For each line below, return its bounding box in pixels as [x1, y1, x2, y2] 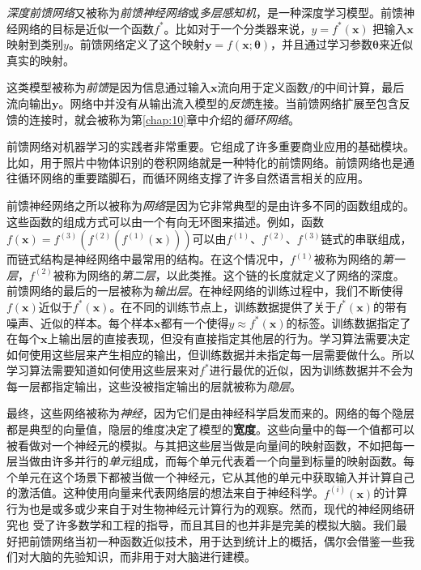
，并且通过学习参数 [270, 36, 373, 53]
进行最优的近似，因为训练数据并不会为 [209, 362, 414, 379]
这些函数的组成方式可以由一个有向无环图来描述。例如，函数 [6, 212, 324, 229]
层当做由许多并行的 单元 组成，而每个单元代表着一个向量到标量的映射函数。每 [6, 452, 415, 469]
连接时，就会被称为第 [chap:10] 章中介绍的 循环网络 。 [28, 110, 300, 127]
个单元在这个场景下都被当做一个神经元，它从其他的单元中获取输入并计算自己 [6, 468, 415, 485]
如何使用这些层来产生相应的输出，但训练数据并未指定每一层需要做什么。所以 [6, 345, 415, 362]
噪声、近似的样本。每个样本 [6, 314, 154, 331]
